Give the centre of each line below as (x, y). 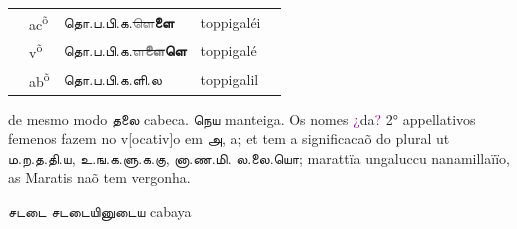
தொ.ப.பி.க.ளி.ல (112, 78)
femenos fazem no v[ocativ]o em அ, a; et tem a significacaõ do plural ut (229, 138)
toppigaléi (230, 21)
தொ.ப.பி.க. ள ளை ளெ (125, 50)
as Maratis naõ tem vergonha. (99, 177)
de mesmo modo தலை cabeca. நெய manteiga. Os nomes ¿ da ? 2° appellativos (242, 118)
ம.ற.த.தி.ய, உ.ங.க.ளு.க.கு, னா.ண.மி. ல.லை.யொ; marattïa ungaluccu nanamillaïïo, (259, 157)
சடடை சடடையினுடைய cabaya (100, 210)
